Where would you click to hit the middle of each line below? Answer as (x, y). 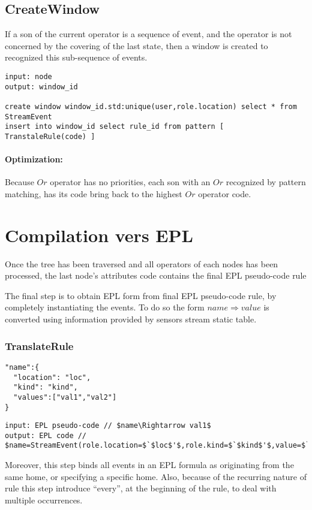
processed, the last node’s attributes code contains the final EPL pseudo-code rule (156, 275)
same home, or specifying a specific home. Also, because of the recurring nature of (156, 476)
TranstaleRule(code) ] (50, 136)
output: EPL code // (46, 435)
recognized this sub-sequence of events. (76, 57)
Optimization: (34, 159)
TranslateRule (39, 345)
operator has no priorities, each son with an (130, 182)
